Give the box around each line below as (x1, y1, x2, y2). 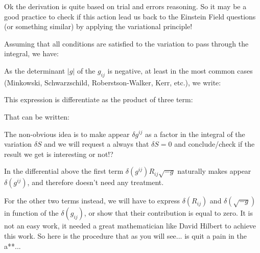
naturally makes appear (177, 166, 251, 176)
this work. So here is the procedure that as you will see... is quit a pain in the (4, 230, 247, 241)
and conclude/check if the (174, 139, 255, 149)
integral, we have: (4, 48, 59, 59)
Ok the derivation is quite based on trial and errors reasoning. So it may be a (4, 1, 247, 11)
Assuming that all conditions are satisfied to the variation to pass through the (4, 38, 249, 49)
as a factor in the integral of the (145, 128, 245, 139)
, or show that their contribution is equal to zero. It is (84, 208, 253, 218)
